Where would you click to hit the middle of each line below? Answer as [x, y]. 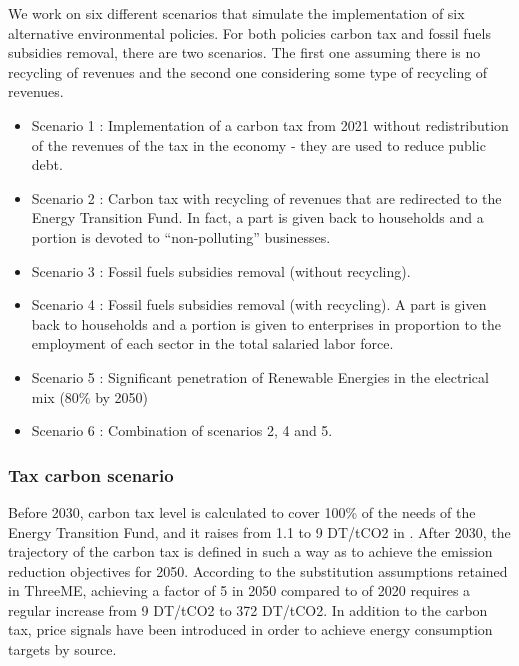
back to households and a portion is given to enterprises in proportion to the [266, 323]
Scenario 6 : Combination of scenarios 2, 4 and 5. [182, 430]
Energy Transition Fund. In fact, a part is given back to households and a [257, 217]
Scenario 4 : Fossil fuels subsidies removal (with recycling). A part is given [259, 304]
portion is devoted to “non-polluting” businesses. [181, 236]
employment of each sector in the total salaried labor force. [212, 343]
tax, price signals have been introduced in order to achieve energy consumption [250, 629]
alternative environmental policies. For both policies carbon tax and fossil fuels [249, 32]
